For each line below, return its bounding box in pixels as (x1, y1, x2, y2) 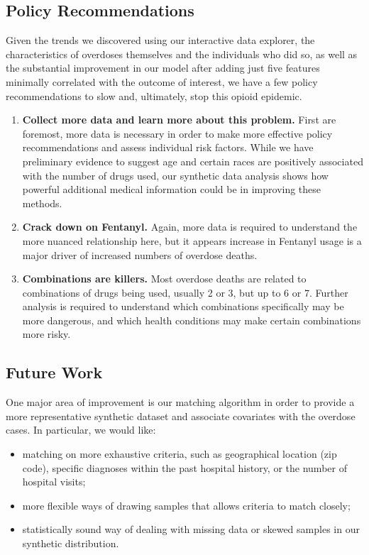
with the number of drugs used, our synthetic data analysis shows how (22, 167, 329, 182)
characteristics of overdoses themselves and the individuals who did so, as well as (6, 46, 358, 61)
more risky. (22, 326, 71, 341)
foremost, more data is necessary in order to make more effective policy (22, 126, 333, 141)
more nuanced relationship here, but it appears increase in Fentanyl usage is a (22, 233, 362, 248)
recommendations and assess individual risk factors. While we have (22, 140, 314, 155)
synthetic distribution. (22, 536, 119, 551)
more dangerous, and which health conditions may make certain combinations (22, 312, 361, 327)
